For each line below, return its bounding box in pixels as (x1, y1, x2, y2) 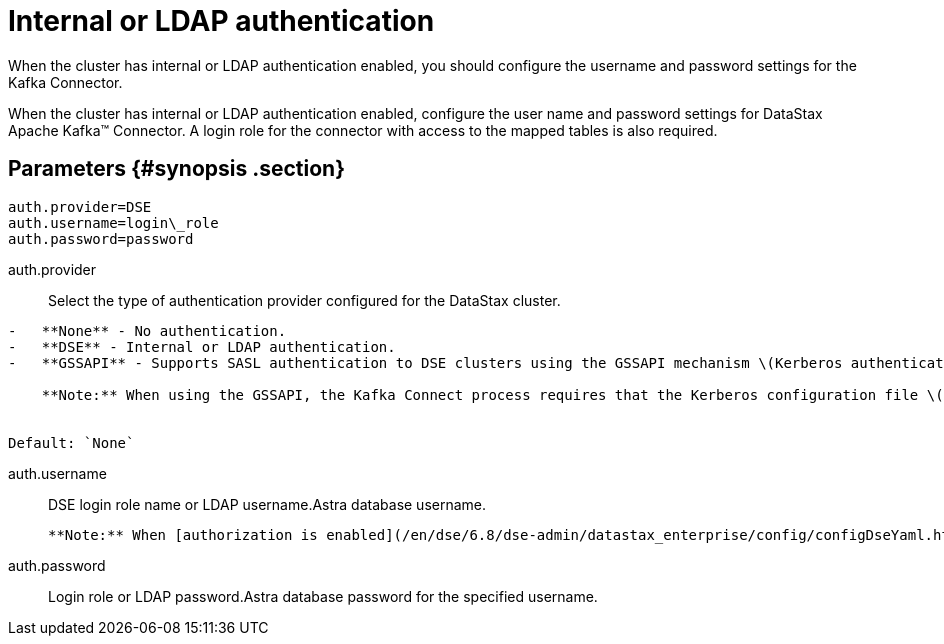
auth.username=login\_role (8, 214, 219, 231)
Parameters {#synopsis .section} (8, 156, 346, 182)
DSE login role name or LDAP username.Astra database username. (48, 495, 487, 513)
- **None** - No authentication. (8, 322, 287, 339)
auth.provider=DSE (8, 198, 152, 215)
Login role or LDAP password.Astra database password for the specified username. (48, 587, 598, 605)
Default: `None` (8, 434, 135, 451)
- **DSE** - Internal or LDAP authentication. (8, 338, 396, 355)
